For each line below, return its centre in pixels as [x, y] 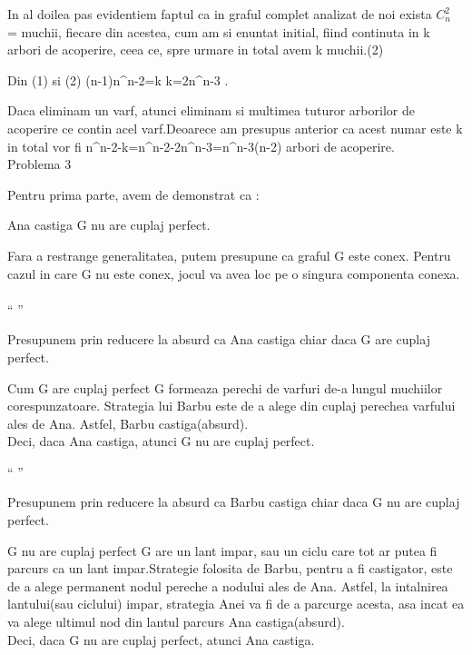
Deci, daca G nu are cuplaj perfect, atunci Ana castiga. [161, 639]
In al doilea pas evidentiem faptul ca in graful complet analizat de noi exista [220, 14]
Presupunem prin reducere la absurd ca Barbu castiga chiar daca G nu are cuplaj [234, 502]
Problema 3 [39, 164]
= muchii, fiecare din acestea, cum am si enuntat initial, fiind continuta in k [219, 31]
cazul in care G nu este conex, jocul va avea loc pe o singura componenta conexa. [234, 273]
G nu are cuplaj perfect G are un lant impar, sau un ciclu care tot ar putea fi [222, 550]
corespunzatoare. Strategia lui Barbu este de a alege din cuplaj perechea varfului [231, 406]
